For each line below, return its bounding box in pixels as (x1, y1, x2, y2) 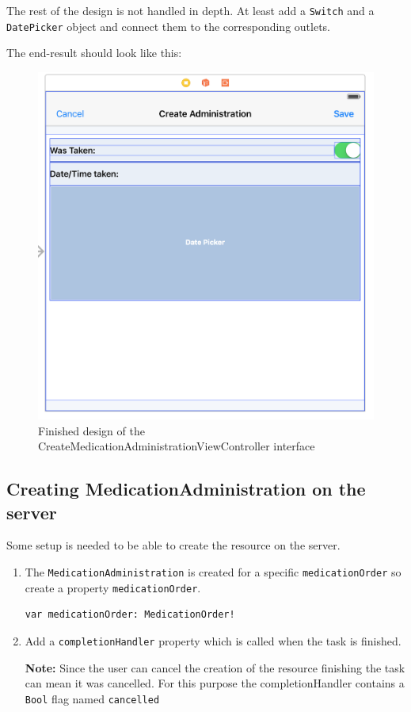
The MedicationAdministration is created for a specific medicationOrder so (25, 563, 401, 580)
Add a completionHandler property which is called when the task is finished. (25, 632, 401, 649)
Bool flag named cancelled (25, 690, 160, 706)
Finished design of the (38, 422, 145, 438)
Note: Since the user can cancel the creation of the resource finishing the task (25, 659, 405, 676)
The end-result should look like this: (6, 44, 182, 61)
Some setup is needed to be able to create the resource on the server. (6, 537, 341, 553)
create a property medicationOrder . (25, 579, 201, 595)
